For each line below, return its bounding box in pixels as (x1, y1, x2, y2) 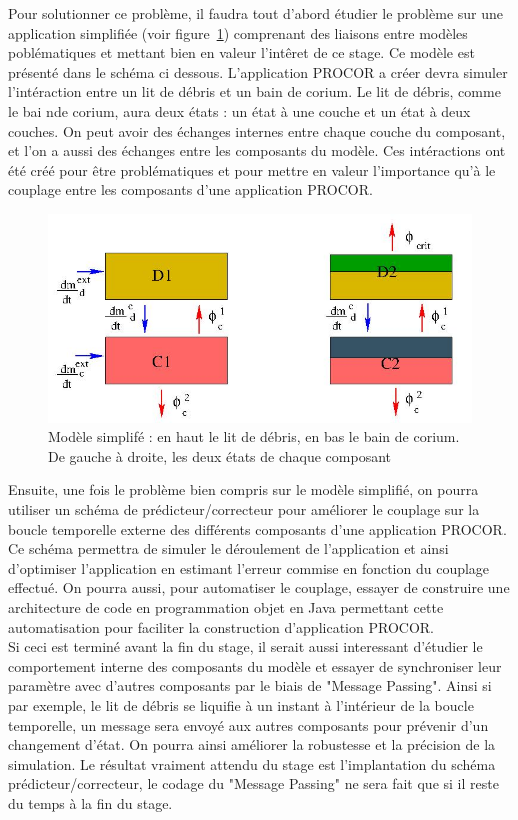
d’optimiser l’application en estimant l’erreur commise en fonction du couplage (8, 557, 490, 578)
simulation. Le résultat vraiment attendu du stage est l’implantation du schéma (8, 753, 496, 774)
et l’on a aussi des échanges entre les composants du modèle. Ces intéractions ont (8, 140, 506, 161)
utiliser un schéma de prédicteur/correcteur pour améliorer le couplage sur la (8, 499, 480, 520)
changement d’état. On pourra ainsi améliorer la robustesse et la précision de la (8, 734, 496, 755)
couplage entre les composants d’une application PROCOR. (8, 179, 373, 200)
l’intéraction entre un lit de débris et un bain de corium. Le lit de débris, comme (8, 81, 501, 102)
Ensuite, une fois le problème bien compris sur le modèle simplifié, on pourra (8, 479, 479, 500)
